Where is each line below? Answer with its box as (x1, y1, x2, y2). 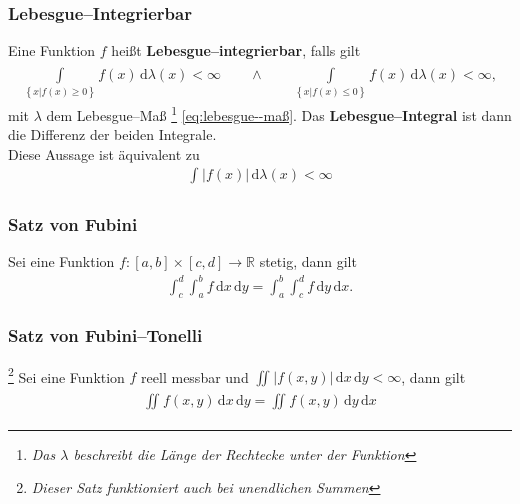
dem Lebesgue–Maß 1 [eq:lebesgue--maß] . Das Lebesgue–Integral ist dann (46, 101, 512, 125)
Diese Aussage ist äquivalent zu (8, 143, 200, 164)
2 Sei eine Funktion (8, 363, 125, 387)
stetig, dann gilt (259, 251, 357, 272)
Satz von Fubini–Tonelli (8, 323, 203, 348)
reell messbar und (141, 366, 249, 387)
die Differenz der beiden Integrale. (8, 124, 217, 145)
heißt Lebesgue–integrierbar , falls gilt (111, 40, 361, 61)
